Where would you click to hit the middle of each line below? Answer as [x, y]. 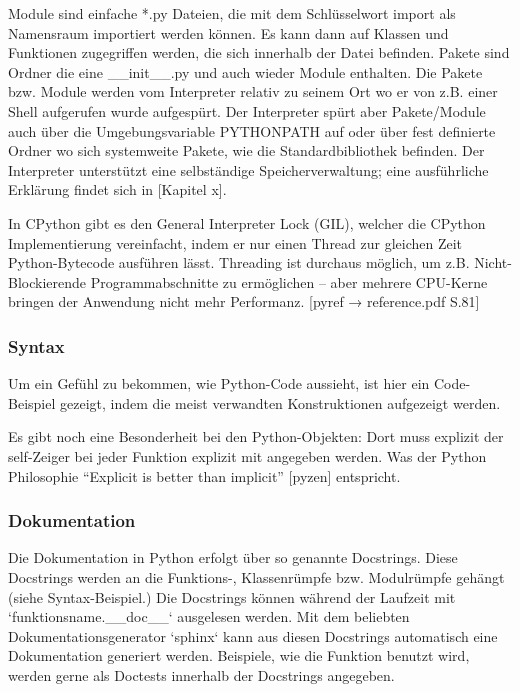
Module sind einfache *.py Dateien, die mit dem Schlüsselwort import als [232, 13]
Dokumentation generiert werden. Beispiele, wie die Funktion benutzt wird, [239, 655]
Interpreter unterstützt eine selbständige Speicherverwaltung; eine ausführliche [248, 169]
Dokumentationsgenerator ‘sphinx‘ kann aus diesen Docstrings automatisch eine [253, 635]
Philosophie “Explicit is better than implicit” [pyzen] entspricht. [204, 475]
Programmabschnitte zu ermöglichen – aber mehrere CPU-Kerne [289, 281]
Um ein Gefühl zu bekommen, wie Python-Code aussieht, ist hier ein [219, 383]
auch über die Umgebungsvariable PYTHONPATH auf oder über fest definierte [252, 130]
